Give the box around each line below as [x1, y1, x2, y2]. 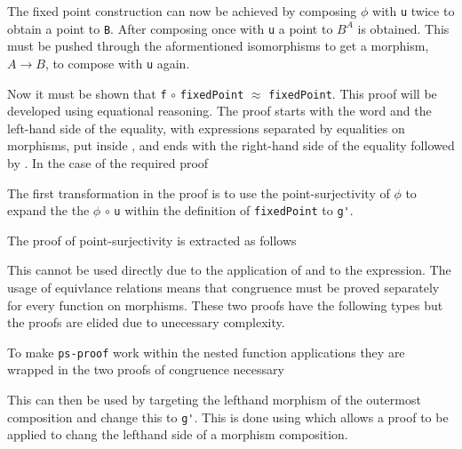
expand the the [7, 201, 90, 220]
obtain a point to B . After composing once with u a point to [7, 19, 333, 37]
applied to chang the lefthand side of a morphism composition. [7, 425, 348, 444]
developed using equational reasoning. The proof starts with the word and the [7, 101, 432, 120]
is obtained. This [357, 19, 450, 37]
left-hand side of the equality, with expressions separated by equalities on [7, 118, 405, 137]
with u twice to [372, 2, 455, 20]
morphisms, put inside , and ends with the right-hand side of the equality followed [7, 136, 455, 155]
